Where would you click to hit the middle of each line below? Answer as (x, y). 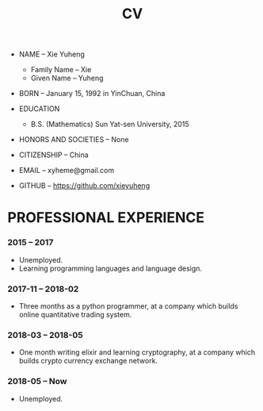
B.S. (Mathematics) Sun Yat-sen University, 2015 (110, 125)
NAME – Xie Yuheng (51, 54)
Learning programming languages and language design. (111, 268)
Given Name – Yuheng (67, 78)
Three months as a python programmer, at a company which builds (128, 305)
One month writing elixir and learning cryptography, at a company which (137, 352)
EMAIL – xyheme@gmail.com (67, 171)
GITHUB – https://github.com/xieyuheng (84, 186)
